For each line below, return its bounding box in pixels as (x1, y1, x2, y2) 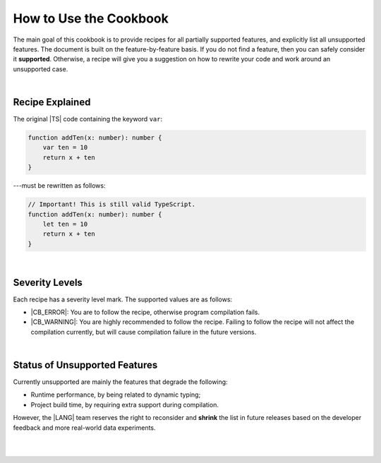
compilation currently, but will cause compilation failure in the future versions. (30, 327, 257, 336)
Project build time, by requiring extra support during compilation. (30, 400, 219, 409)
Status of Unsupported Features (13, 359, 158, 371)
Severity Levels (13, 276, 83, 289)
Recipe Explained (13, 96, 91, 108)
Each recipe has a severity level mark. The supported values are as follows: (13, 295, 233, 303)
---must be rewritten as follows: (13, 181, 106, 190)
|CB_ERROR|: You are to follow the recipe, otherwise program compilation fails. (30, 308, 260, 316)
